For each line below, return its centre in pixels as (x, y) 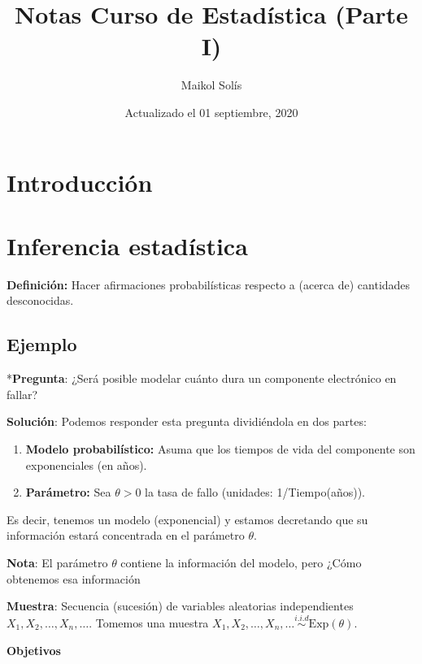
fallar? (22, 394)
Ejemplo (42, 344)
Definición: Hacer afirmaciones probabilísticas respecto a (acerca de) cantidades (209, 284)
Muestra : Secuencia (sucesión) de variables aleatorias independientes (180, 606)
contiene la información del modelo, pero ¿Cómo (241, 562)
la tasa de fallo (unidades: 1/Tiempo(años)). (255, 492)
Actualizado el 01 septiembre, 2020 (211, 112)
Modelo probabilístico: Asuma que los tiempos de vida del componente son (220, 448)
